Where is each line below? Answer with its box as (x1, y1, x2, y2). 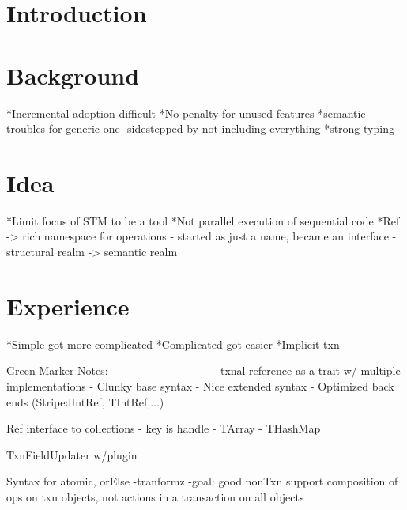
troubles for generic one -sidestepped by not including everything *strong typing (6, 120, 394, 137)
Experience (6, 289, 130, 322)
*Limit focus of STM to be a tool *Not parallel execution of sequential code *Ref (6, 212, 400, 229)
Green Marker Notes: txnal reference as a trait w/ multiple (6, 362, 401, 379)
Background (6, 59, 140, 91)
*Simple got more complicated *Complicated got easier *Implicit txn (6, 335, 340, 352)
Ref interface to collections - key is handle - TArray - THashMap (6, 420, 321, 436)
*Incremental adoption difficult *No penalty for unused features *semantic (6, 104, 366, 121)
